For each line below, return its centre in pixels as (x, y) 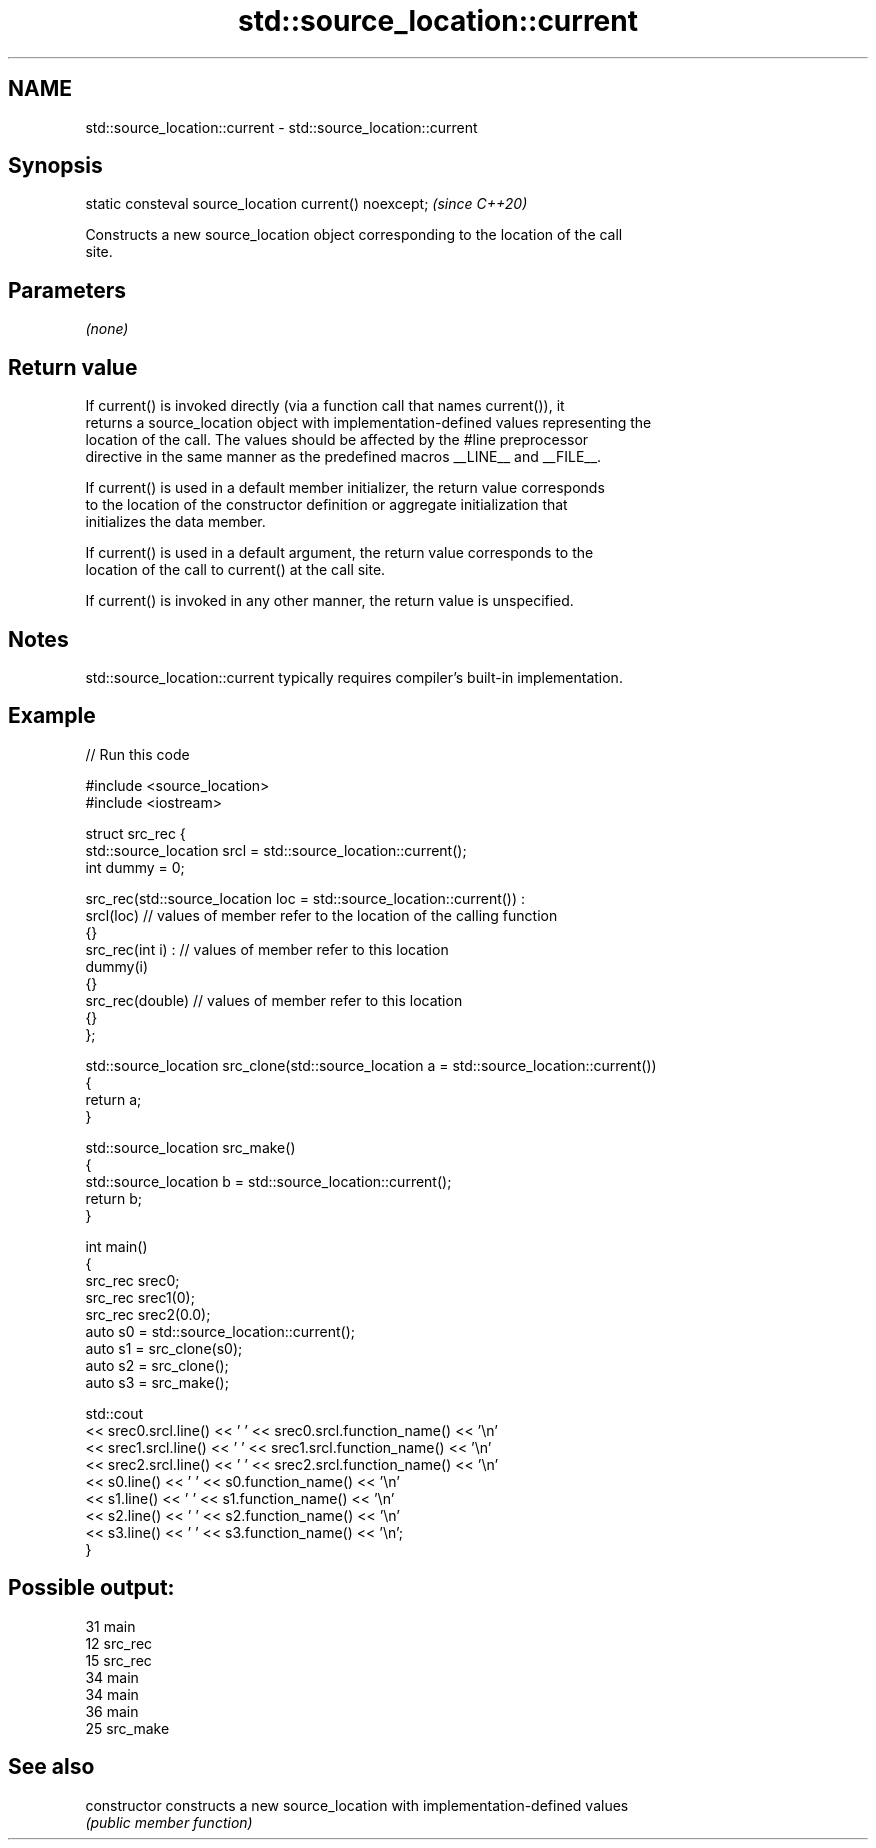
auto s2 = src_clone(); (157, 1365)
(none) (107, 329)
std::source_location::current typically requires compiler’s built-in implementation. (354, 677)
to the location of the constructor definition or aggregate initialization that (326, 505)
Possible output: (91, 1588)
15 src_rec (118, 1660)
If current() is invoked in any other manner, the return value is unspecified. (329, 601)
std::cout (114, 1413)
